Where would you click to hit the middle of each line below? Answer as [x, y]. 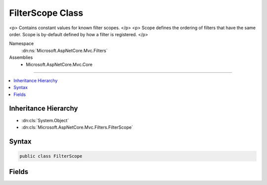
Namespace [22, 44]
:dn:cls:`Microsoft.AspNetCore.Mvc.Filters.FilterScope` [77, 127]
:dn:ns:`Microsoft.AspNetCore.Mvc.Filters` [65, 50]
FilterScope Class [46, 13]
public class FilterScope [51, 156]
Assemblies [21, 57]
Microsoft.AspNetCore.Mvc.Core [59, 64]
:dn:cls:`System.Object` [45, 120]
